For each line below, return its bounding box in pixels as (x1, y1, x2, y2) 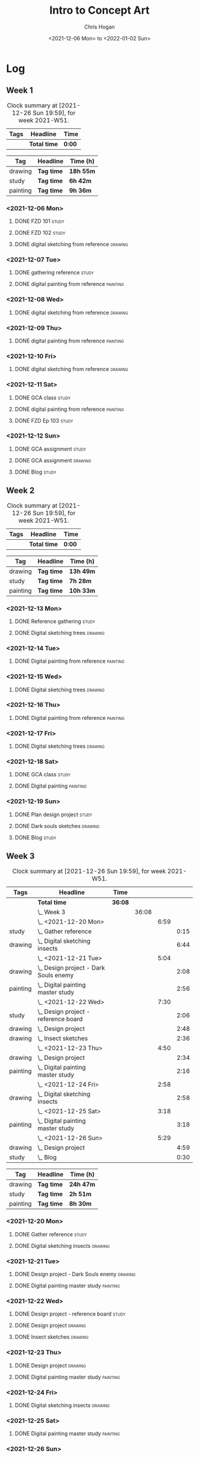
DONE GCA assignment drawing (14, 457, 92, 464)
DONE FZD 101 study (14, 218, 65, 225)
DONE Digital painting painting (14, 782, 87, 789)
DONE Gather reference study (14, 1231, 87, 1238)
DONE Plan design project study (14, 811, 93, 818)
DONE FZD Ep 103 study (14, 417, 73, 424)
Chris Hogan (84, 23, 115, 30)
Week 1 (6, 86, 33, 96)
